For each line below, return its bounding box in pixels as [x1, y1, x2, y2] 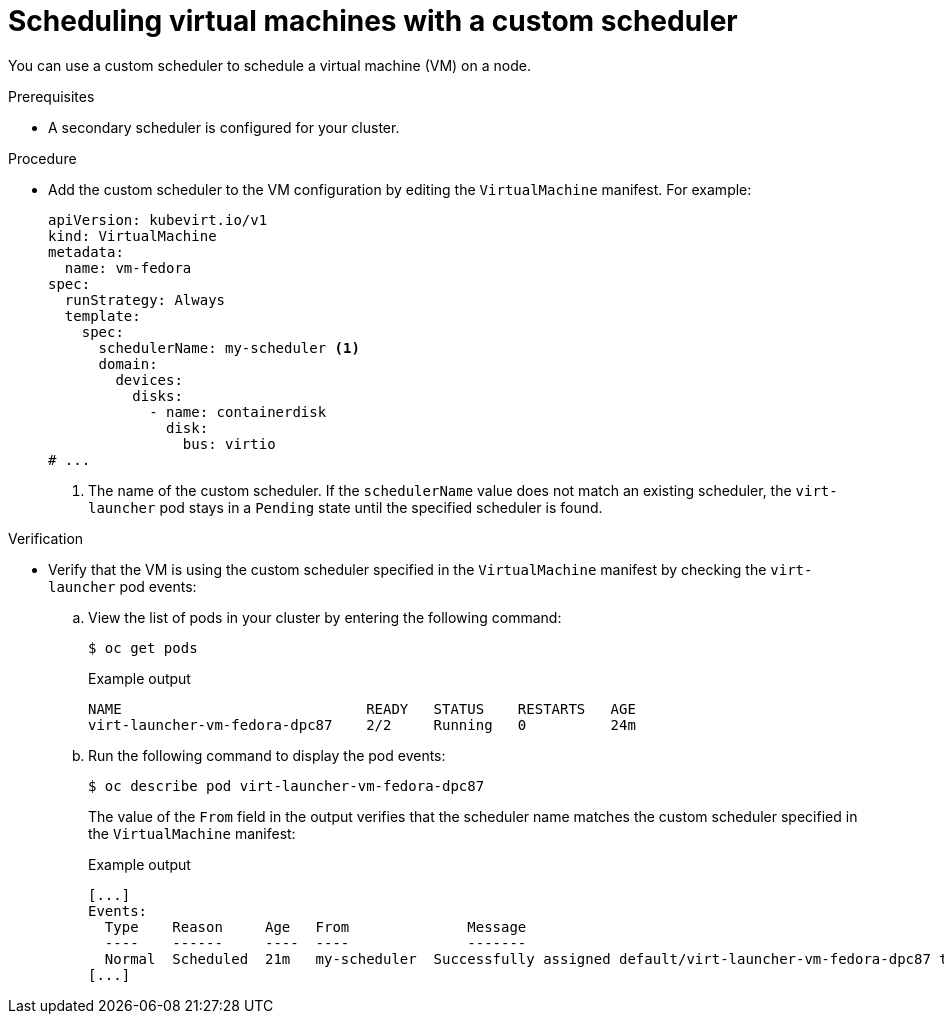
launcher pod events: [48, 577, 197, 595]
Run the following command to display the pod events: [88, 746, 446, 764]
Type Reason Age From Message [104, 918, 527, 935]
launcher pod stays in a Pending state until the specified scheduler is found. [88, 498, 603, 516]
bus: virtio [182, 435, 276, 452]
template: [64, 307, 141, 324]
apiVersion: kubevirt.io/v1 [48, 211, 268, 228]
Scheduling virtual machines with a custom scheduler [8, 4, 738, 38]
